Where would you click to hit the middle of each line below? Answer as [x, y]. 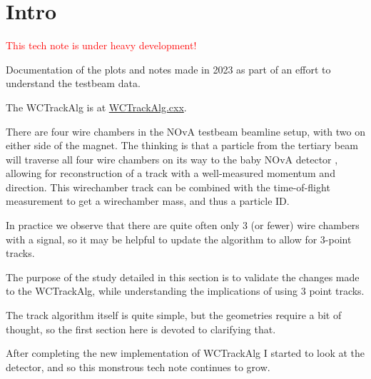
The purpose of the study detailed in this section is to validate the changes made [183, 277]
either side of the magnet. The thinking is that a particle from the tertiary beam [182, 145]
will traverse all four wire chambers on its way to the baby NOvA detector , [172, 159]
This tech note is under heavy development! [101, 45]
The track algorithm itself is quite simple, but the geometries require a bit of [174, 315]
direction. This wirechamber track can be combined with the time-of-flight [168, 187]
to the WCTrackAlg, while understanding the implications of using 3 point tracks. [185, 291]
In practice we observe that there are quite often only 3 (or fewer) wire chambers [183, 225]
